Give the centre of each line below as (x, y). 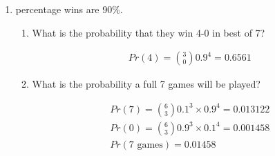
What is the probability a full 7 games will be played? (146, 84)
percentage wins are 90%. (69, 9)
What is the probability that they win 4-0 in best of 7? (149, 32)
